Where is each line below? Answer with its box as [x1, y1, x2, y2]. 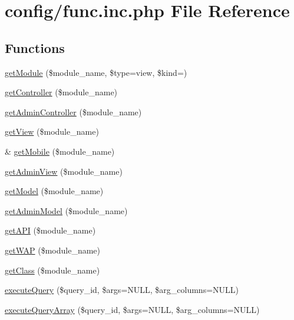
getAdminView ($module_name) [5, 165, 123, 177]
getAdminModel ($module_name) [5, 204, 128, 216]
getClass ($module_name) [5, 264, 100, 276]
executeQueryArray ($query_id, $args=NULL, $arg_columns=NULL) [5, 303, 260, 315]
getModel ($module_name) [5, 185, 104, 197]
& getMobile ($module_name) [5, 145, 115, 157]
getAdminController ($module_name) [5, 105, 142, 118]
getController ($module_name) [5, 86, 118, 98]
